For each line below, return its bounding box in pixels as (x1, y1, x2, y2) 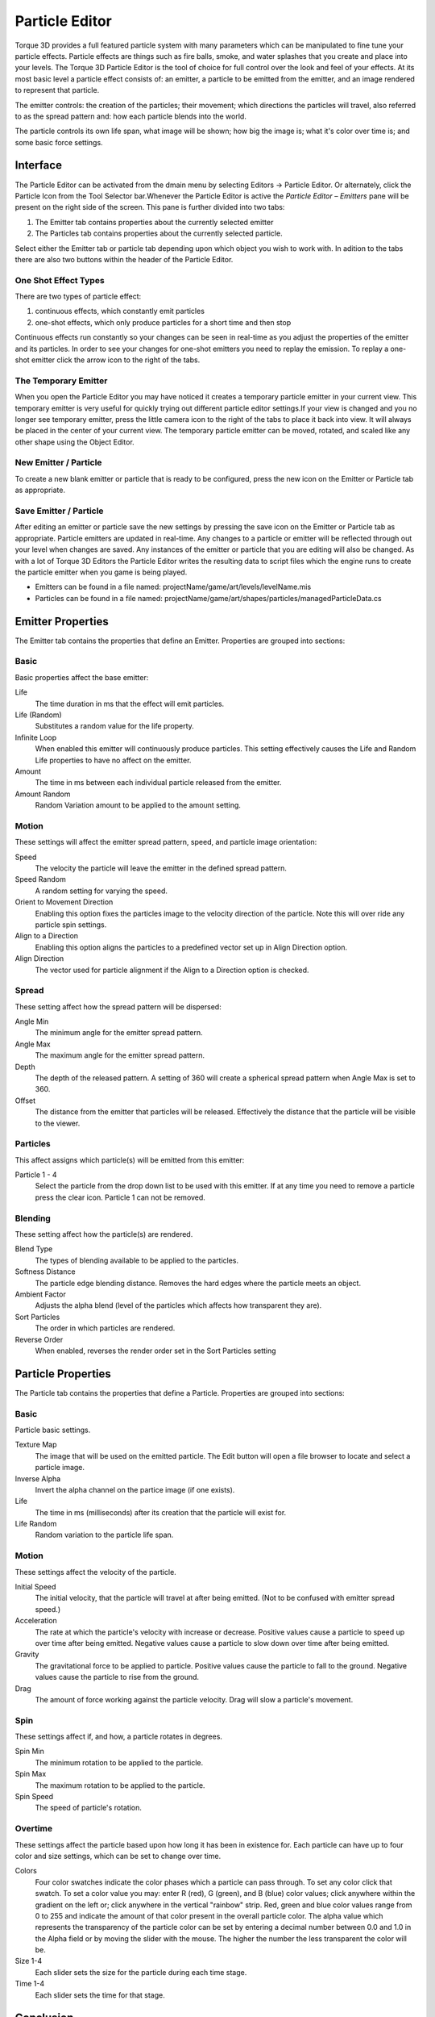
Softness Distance (14, 1267, 76, 1276)
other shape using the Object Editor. (14, 436, 135, 447)
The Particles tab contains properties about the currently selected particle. (35, 228, 283, 238)
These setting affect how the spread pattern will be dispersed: (14, 1001, 222, 1012)
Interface (14, 158, 62, 173)
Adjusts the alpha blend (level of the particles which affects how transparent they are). (35, 1301, 322, 1310)
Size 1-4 (14, 1956, 43, 1966)
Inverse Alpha (14, 1473, 61, 1484)
